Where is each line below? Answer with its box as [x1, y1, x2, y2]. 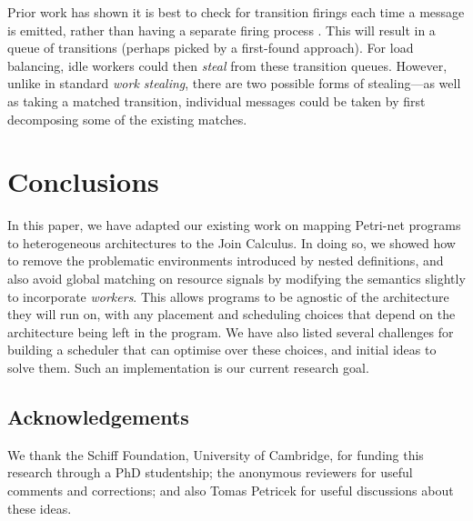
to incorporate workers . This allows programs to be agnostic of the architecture [7, 286, 449, 306]
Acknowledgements [7, 403, 189, 431]
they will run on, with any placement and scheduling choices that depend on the [7, 305, 456, 324]
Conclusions [7, 163, 159, 200]
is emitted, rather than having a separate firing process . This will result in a [7, 20, 436, 39]
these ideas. [7, 498, 72, 517]
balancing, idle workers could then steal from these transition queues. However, [7, 55, 448, 75]
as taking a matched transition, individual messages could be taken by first [7, 91, 426, 110]
